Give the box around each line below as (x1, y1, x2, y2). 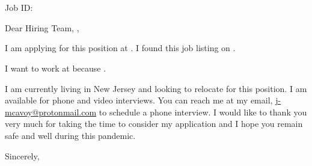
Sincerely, (5, 149, 40, 162)
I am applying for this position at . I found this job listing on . (5, 41, 236, 54)
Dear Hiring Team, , (5, 21, 79, 34)
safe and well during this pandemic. (5, 129, 136, 141)
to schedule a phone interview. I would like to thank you (99, 105, 307, 118)
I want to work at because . (5, 61, 106, 74)
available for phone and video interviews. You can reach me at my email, (5, 94, 273, 106)
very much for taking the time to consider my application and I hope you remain (5, 117, 303, 130)
